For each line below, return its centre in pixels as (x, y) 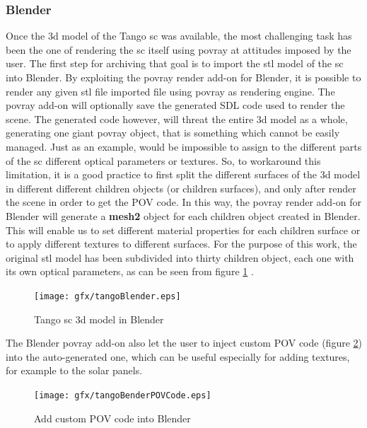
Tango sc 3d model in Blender (99, 319)
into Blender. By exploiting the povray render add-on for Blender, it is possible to (183, 77)
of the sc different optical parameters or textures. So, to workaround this (163, 160)
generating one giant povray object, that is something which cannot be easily (173, 133)
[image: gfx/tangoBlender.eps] (107, 296)
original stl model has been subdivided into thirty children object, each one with (180, 257)
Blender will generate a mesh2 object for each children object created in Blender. (183, 215)
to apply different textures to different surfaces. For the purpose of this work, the (181, 244)
